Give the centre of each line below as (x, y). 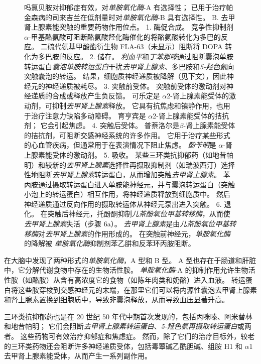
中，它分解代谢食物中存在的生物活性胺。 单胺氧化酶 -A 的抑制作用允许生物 (126, 270)
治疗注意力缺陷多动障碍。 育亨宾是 (88, 115)
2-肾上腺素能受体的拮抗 (191, 115)
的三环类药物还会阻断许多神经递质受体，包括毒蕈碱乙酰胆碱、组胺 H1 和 (123, 346)
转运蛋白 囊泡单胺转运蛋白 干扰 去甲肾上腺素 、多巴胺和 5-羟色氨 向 (129, 66)
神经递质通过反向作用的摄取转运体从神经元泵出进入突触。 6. (123, 204)
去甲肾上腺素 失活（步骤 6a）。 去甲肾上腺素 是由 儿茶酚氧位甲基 (127, 224)
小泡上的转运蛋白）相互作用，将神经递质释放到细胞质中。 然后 (127, 194)
